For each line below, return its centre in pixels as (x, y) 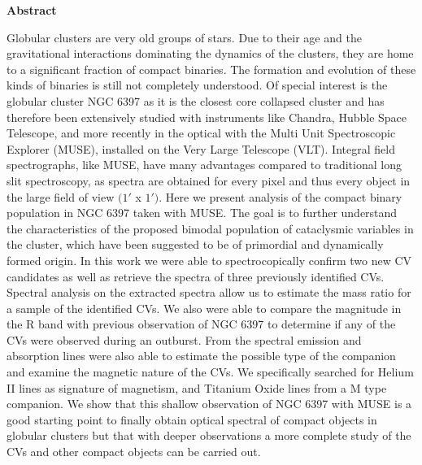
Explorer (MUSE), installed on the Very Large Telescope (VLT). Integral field (201, 148)
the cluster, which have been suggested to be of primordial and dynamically (195, 244)
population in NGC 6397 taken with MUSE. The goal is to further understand (202, 213)
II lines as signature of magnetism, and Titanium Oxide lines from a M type (197, 387)
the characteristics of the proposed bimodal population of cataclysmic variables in (210, 228)
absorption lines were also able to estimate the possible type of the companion (201, 356)
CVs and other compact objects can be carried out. (134, 452)
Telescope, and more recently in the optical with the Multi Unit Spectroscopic (201, 133)
